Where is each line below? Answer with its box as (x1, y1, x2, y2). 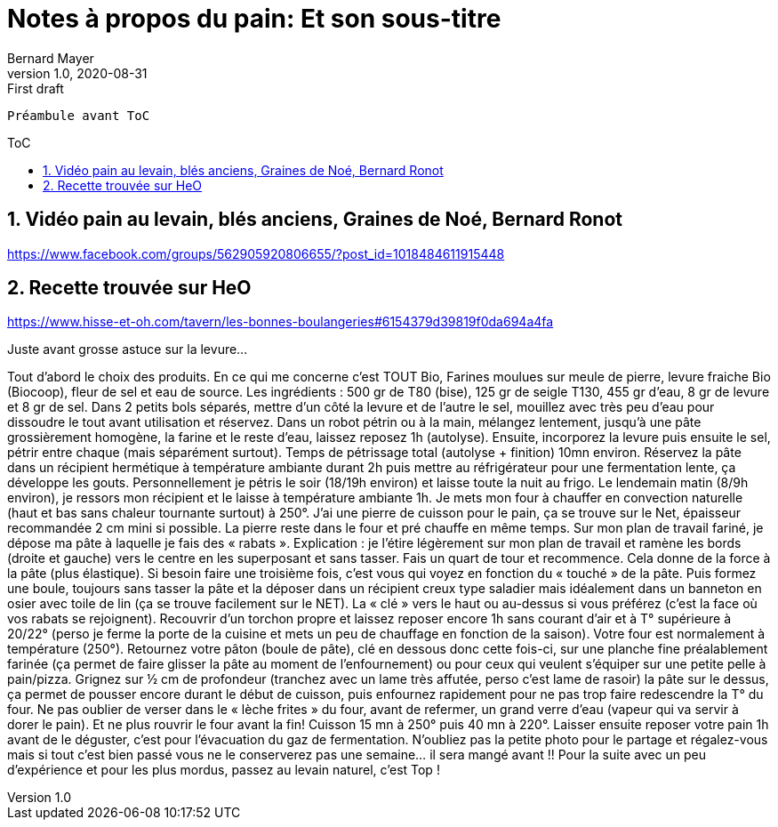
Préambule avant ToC (7, 108, 150, 123)
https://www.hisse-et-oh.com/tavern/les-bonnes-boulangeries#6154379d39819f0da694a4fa (7, 314, 554, 330)
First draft (7, 80, 64, 96)
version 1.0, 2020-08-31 (7, 65, 148, 81)
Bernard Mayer (7, 50, 94, 66)
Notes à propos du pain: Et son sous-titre (7, 4, 501, 34)
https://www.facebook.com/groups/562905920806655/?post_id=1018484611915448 (7, 245, 505, 261)
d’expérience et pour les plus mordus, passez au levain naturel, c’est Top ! (7, 762, 440, 778)
